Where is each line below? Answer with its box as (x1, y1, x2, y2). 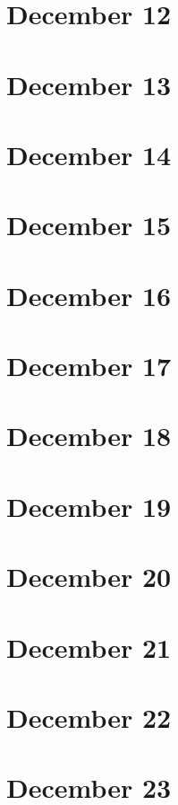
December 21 (6, 628, 172, 665)
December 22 (6, 698, 172, 735)
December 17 (6, 347, 172, 384)
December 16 (6, 276, 172, 313)
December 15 (6, 206, 172, 243)
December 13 (6, 66, 172, 102)
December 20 (6, 558, 172, 595)
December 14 (6, 136, 172, 172)
